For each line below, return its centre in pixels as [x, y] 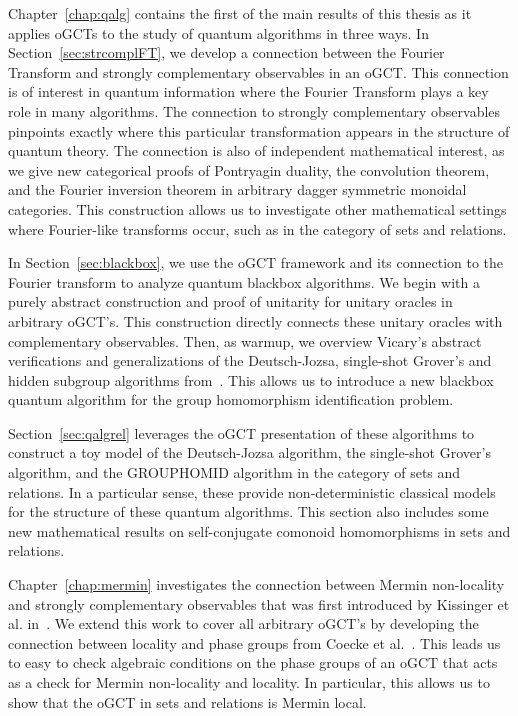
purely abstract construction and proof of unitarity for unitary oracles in [230, 301]
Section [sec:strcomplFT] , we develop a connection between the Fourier [226, 52]
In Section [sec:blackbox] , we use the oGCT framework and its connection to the [256, 262]
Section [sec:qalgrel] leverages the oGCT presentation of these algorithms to [241, 432]
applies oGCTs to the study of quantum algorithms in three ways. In [218, 32]
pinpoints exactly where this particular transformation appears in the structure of [259, 130]
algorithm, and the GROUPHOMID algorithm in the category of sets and [234, 472]
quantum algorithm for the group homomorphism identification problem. [231, 399]
